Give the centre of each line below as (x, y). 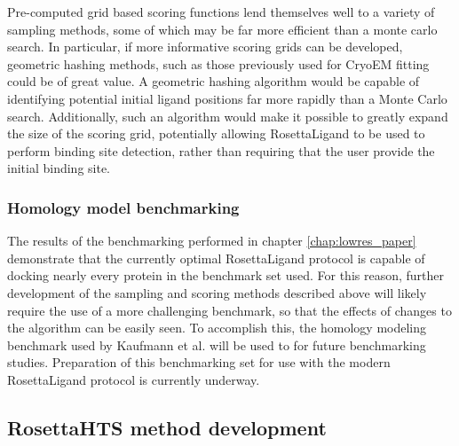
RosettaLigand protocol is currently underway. (134, 379)
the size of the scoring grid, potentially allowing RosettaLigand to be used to (216, 133)
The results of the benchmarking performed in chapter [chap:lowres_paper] (212, 241)
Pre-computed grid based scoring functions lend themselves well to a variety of (221, 12)
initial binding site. (59, 168)
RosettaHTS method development (167, 427)
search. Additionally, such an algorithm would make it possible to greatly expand (228, 116)
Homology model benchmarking (123, 207)
